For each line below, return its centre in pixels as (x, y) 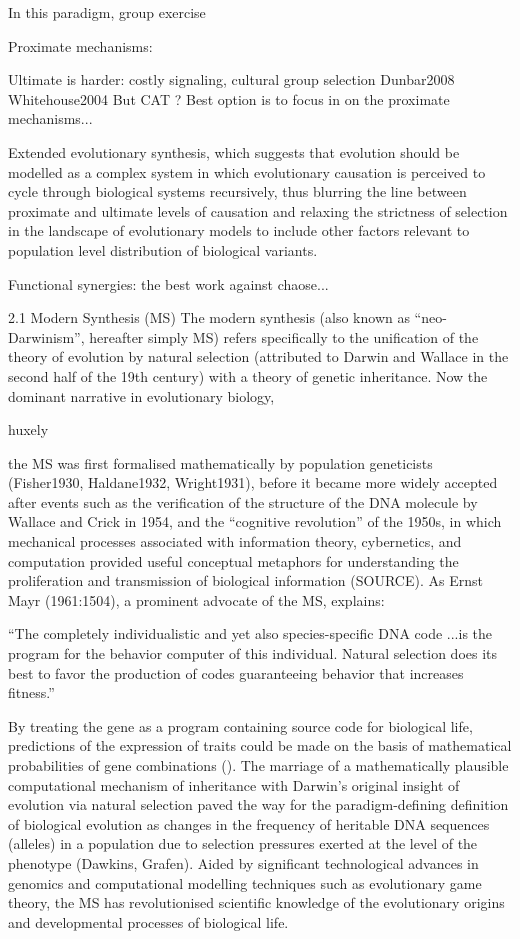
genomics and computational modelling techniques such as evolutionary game (245, 882)
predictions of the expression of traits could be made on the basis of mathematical (260, 745)
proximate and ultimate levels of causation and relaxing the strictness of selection (258, 210)
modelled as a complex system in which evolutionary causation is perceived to (247, 171)
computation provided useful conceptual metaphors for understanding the (233, 560)
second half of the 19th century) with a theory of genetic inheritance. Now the (248, 375)
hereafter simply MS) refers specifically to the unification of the (284, 336)
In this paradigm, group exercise (107, 12)
